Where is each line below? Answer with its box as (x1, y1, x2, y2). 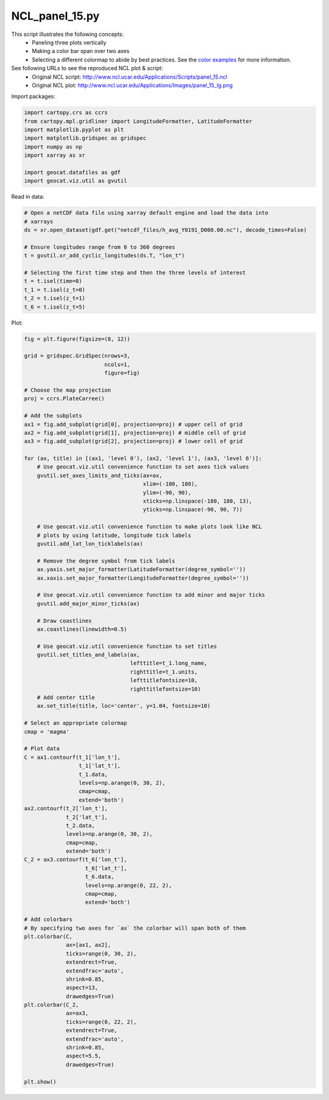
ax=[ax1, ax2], (66, 941, 111, 949)
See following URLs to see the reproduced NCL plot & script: (11, 65, 163, 72)
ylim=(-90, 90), (143, 489, 191, 496)
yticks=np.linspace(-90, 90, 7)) (143, 506, 243, 513)
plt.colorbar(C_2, (24, 1001, 79, 1008)
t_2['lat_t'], (66, 813, 108, 821)
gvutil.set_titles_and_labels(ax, (37, 652, 140, 658)
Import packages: (11, 93, 56, 100)
